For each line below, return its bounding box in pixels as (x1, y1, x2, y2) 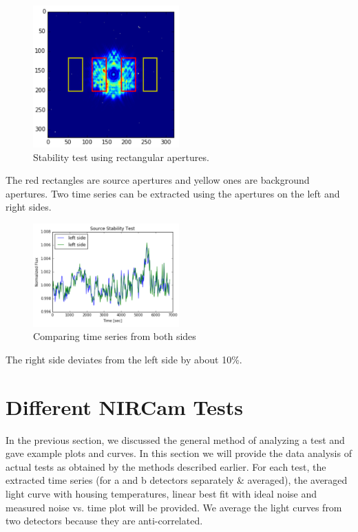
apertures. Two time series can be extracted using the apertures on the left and (6, 186, 340, 200)
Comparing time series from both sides (33, 329, 196, 343)
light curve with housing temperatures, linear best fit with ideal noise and (6, 487, 317, 501)
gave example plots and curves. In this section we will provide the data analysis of (6, 446, 352, 460)
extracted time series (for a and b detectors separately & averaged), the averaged (6, 473, 348, 487)
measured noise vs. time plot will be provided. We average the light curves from (6, 500, 342, 514)
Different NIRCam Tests (6, 392, 243, 421)
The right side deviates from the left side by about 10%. (6, 352, 242, 366)
